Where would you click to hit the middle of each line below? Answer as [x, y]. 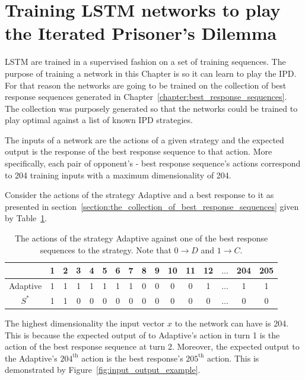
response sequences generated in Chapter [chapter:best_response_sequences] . [146, 97]
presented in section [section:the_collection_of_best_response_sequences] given [152, 206]
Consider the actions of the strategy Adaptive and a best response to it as [139, 195]
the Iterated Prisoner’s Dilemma [141, 33]
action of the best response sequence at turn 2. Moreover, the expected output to [152, 346]
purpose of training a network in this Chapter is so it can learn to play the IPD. [151, 73]
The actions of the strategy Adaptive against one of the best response [141, 238]
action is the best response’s [132, 358]
